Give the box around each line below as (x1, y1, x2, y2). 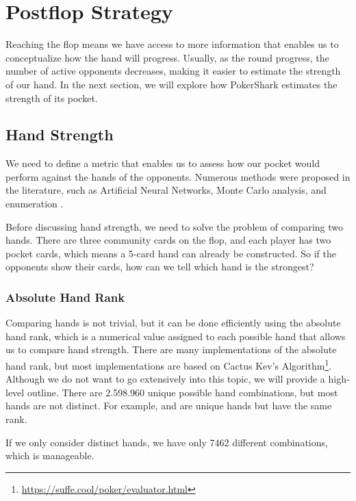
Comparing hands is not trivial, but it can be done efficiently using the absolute (5, 316, 341, 330)
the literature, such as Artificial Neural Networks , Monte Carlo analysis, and (5, 183, 327, 197)
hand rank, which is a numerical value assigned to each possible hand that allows (5, 329, 346, 343)
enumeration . (5, 196, 64, 211)
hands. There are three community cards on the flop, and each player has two (5, 233, 331, 247)
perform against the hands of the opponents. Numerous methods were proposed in (5, 169, 351, 183)
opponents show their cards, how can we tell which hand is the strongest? (5, 259, 314, 274)
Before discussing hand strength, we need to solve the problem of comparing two (5, 219, 344, 233)
